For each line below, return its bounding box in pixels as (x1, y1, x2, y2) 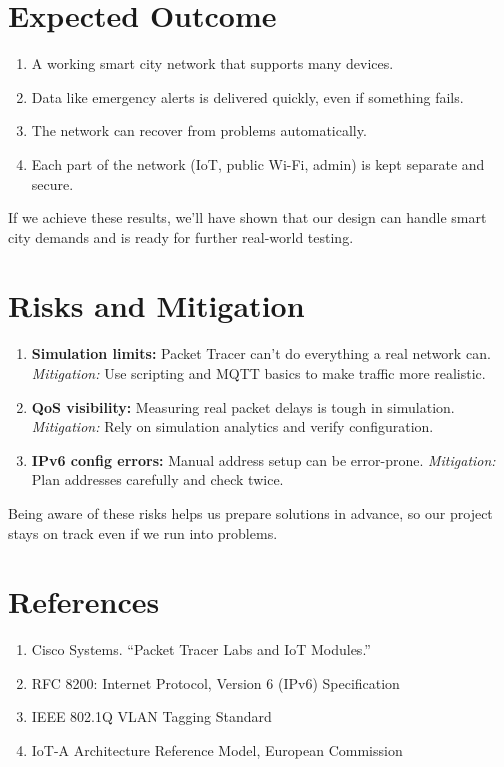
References (8, 581, 160, 622)
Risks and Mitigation (8, 285, 305, 326)
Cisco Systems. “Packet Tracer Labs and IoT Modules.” (31, 639, 371, 660)
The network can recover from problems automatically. (31, 120, 367, 141)
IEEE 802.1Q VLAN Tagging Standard (31, 706, 272, 727)
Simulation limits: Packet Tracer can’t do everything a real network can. (31, 343, 491, 364)
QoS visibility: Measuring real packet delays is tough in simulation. (31, 396, 455, 417)
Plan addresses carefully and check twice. (31, 469, 284, 490)
